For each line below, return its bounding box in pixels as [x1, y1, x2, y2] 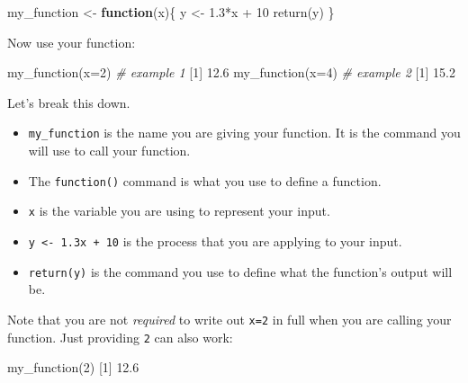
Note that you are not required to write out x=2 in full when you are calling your [7, 309, 452, 328]
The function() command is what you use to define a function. [28, 171, 382, 190]
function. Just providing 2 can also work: [7, 327, 233, 346]
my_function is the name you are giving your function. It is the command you [28, 123, 461, 142]
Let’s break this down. [7, 93, 130, 111]
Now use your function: [7, 32, 136, 51]
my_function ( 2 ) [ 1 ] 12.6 [7, 358, 139, 377]
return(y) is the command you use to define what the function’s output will [28, 262, 453, 281]
